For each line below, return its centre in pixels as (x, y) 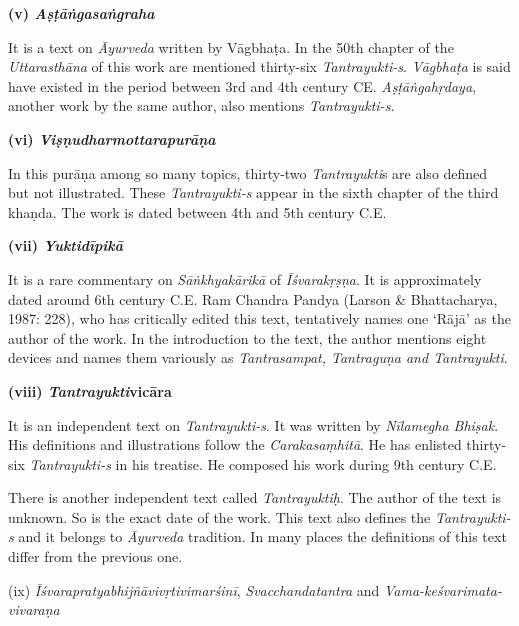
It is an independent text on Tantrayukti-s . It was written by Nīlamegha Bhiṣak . (253, 424)
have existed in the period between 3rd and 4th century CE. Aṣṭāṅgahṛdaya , (242, 85)
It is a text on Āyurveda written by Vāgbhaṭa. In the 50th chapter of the (231, 46)
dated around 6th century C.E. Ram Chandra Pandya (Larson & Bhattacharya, (253, 298)
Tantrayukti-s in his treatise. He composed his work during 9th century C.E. (263, 463)
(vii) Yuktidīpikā (65, 245)
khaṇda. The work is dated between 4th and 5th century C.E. (197, 211)
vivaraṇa (34, 609)
